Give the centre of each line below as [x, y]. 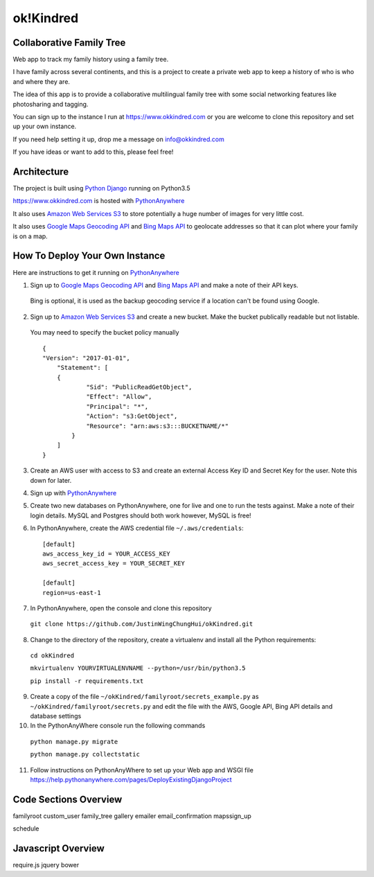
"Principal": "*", [117, 406]
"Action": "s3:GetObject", [132, 416]
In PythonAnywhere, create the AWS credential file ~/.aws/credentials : [137, 528]
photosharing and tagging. [51, 104]
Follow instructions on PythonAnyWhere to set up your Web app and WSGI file [142, 770]
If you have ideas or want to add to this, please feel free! [93, 152]
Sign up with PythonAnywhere [73, 493]
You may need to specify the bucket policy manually [105, 333]
